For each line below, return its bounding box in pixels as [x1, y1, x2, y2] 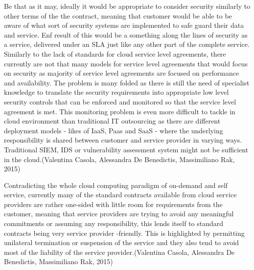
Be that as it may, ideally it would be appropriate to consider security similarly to [4, 1, 251, 11]
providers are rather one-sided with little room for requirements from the [4, 199, 223, 209]
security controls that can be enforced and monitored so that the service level [4, 96, 236, 106]
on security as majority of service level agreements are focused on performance [4, 68, 239, 78]
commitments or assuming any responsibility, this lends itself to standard [4, 218, 224, 228]
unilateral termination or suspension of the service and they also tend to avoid [4, 237, 239, 248]
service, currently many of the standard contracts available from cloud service [4, 189, 237, 200]
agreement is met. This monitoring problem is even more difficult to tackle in [4, 106, 235, 116]
